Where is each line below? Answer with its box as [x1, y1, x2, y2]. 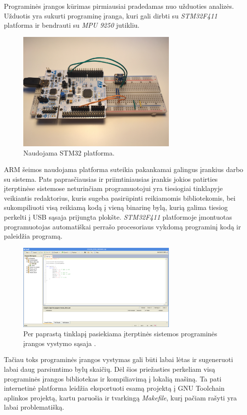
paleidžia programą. [4, 231, 63, 241]
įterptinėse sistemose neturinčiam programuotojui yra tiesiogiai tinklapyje [4, 183, 223, 193]
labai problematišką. [4, 402, 65, 412]
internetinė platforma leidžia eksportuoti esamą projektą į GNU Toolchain [4, 383, 225, 393]
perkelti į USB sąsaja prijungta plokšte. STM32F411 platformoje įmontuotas [4, 211, 232, 222]
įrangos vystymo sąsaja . [23, 338, 96, 348]
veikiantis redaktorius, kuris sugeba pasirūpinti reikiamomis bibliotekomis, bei [4, 192, 236, 203]
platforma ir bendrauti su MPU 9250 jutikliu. [4, 20, 140, 30]
